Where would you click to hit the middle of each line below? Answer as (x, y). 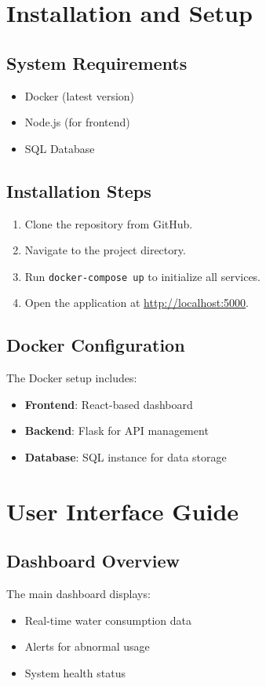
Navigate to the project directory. (105, 250)
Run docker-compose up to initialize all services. (142, 276)
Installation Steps (79, 190)
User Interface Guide (123, 511)
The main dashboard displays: (78, 594)
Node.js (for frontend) (77, 122)
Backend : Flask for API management (117, 431)
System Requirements (97, 62)
